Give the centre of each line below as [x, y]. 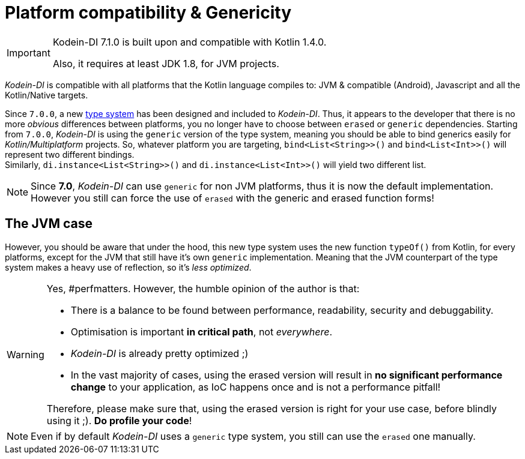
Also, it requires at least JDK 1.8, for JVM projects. [166, 63]
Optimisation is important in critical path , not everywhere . [202, 331]
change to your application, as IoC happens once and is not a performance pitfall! [256, 387]
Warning [26, 354]
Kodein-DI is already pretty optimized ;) [159, 353]
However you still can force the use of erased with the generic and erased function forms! [232, 198]
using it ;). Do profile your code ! [119, 420]
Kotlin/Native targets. [47, 95]
